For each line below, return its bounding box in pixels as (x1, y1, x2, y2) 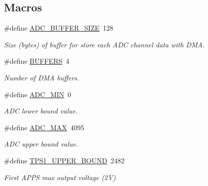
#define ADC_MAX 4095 (4, 122, 84, 132)
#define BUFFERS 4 (4, 56, 69, 66)
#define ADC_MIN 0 (4, 89, 71, 99)
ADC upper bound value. (4, 139, 78, 149)
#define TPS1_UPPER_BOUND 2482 (4, 155, 125, 165)
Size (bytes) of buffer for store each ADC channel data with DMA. (4, 39, 205, 49)
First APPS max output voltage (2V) (4, 172, 116, 182)
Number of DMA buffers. (4, 72, 79, 82)
